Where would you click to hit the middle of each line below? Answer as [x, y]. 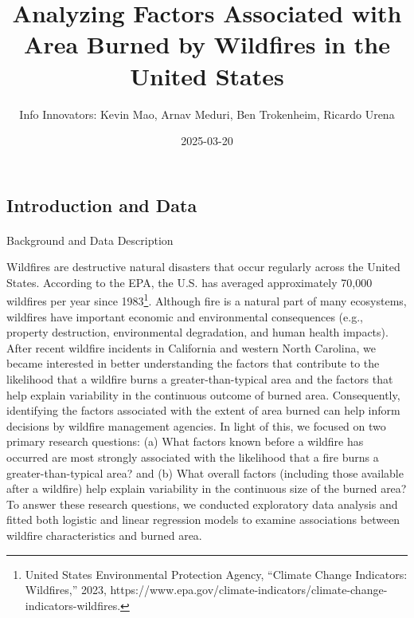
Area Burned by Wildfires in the [207, 44]
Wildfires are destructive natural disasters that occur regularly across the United [203, 267]
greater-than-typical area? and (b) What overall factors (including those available [205, 472]
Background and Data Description [90, 240]
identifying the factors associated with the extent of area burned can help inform [203, 410]
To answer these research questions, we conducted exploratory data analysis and [202, 504]
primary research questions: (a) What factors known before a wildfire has [185, 441]
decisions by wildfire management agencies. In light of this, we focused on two [196, 425]
